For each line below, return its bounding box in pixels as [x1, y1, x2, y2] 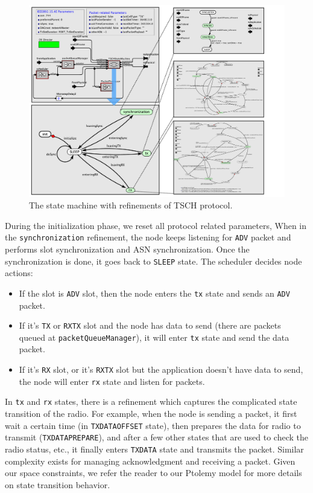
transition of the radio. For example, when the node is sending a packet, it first [5, 407, 297, 419]
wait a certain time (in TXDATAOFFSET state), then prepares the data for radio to [5, 419, 301, 431]
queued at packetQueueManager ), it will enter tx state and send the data [19, 330, 289, 343]
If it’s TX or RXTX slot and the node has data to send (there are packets [19, 319, 281, 332]
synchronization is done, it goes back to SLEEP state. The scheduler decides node [5, 254, 302, 267]
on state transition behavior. [5, 478, 110, 491]
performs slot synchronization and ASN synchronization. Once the [5, 243, 250, 256]
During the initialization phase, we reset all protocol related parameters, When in [5, 219, 307, 231]
